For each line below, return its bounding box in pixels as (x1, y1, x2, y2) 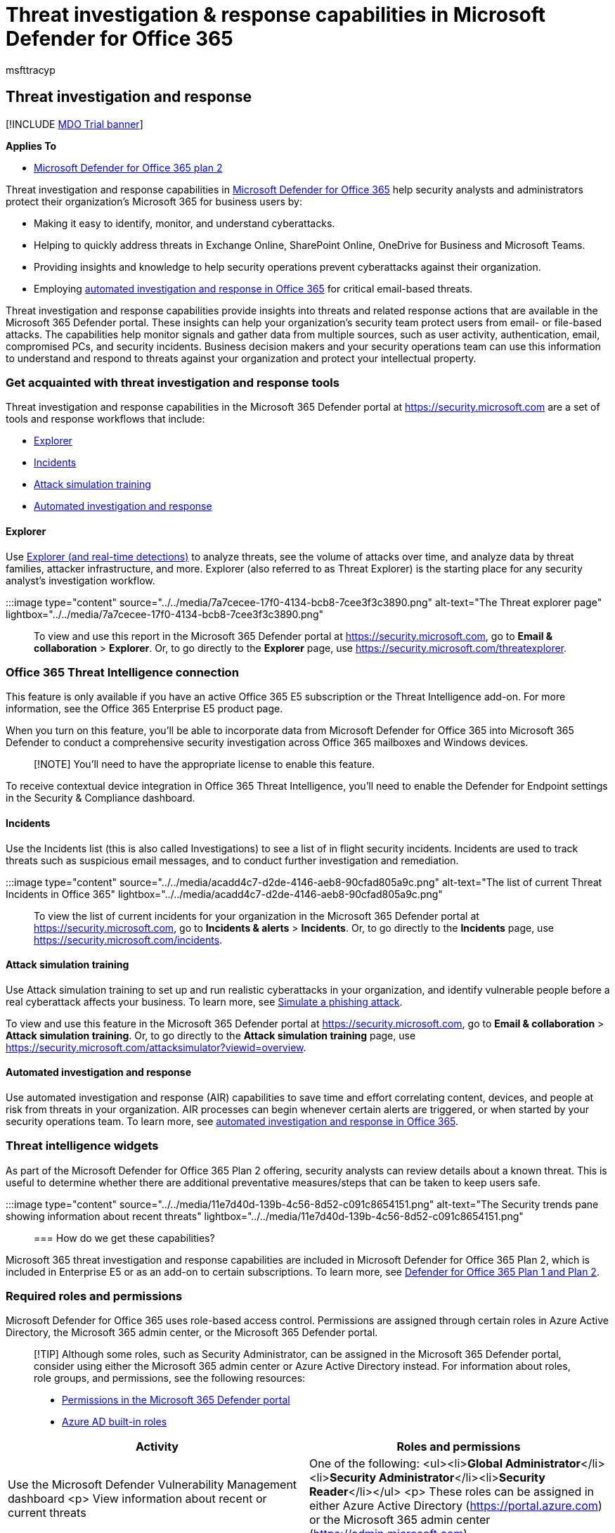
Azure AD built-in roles (62, 1416, 167, 1428)
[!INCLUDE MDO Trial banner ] (6, 117, 143, 130)
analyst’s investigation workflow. (6, 574, 155, 586)
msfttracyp (6, 63, 56, 76)
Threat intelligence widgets (6, 1138, 159, 1153)
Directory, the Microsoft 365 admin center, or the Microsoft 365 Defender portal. (6, 1326, 378, 1339)
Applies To (6, 139, 57, 152)
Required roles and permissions (6, 1289, 183, 1304)
